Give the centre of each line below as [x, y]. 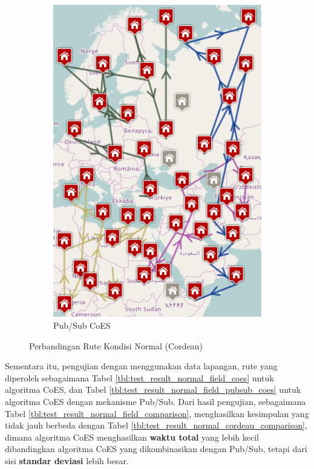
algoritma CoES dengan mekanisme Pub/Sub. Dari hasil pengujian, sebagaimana [155, 402]
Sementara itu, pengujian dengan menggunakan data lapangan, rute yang [141, 366]
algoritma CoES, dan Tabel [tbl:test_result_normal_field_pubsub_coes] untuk [153, 390]
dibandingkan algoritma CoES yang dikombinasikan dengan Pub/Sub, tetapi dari [156, 449]
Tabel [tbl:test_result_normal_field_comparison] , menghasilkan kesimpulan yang [157, 413]
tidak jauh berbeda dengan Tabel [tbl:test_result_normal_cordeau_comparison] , [156, 425]
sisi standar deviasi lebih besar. [67, 460]
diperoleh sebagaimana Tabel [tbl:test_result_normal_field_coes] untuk [139, 377]
